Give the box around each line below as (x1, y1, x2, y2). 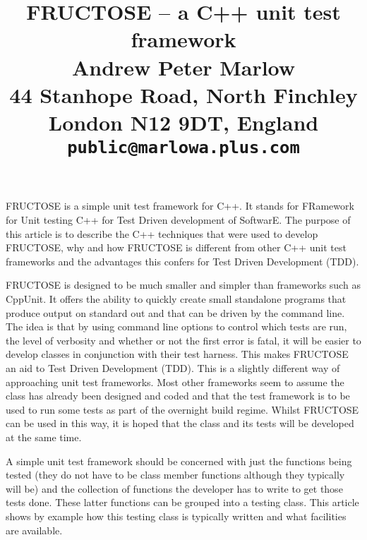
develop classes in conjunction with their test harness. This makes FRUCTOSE (6, 347, 349, 361)
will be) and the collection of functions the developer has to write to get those (6, 481, 343, 496)
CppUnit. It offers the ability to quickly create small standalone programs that (6, 292, 347, 306)
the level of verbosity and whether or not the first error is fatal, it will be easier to (6, 332, 361, 347)
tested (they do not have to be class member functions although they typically (6, 467, 345, 482)
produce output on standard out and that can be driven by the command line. (6, 305, 345, 320)
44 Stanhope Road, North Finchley (9, 80, 358, 109)
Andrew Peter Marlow (71, 52, 296, 81)
